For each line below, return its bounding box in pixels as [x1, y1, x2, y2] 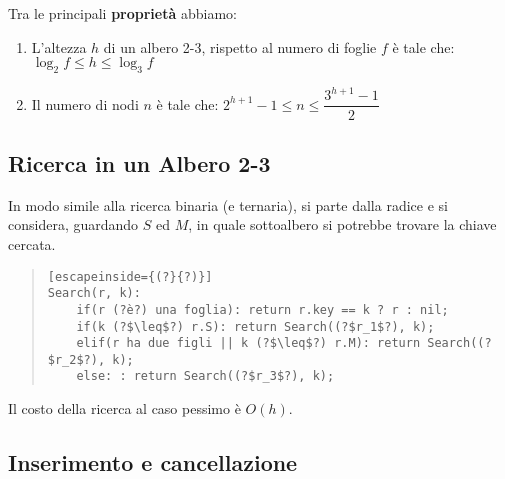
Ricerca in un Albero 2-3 [8, 147, 271, 178]
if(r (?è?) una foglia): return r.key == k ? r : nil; [76, 302, 449, 317]
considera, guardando [8, 214, 139, 235]
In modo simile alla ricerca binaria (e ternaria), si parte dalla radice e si [8, 194, 448, 215]
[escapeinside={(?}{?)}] [47, 269, 213, 284]
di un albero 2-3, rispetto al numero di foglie [103, 36, 377, 57]
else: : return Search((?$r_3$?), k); [76, 369, 335, 384]
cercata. [8, 233, 56, 254]
